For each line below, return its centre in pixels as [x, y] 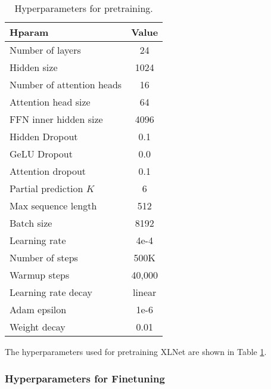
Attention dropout [48, 171]
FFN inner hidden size [56, 119]
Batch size [31, 223]
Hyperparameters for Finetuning [85, 378]
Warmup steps [40, 275]
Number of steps [44, 257]
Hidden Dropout [44, 136]
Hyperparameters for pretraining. [84, 8]
